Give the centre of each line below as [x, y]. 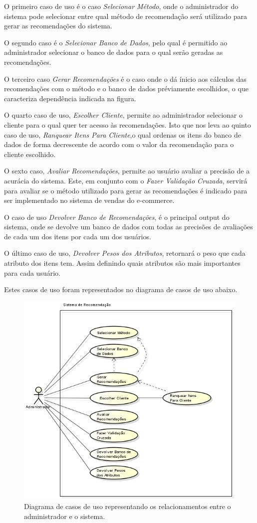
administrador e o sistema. [65, 516]
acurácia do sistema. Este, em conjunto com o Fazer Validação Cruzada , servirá [126, 180]
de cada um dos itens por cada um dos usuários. [78, 236]
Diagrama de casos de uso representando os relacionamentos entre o [128, 506]
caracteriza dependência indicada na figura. [70, 98]
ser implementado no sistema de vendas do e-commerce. [89, 200]
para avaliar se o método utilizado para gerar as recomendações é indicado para [126, 190]
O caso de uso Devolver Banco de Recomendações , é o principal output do [117, 217]
